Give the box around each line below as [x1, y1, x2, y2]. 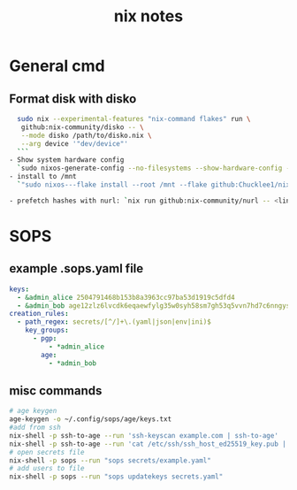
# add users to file [9, 464, 86, 473]
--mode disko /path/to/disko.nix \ [20, 131, 152, 140]
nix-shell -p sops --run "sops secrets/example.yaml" [9, 456, 212, 465]
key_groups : [25, 325, 69, 335]
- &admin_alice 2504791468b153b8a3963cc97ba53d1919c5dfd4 [17, 293, 236, 302]
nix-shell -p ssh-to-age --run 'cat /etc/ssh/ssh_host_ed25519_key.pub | [9, 440, 287, 448]
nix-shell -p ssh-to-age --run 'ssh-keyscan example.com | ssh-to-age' [9, 431, 278, 440]
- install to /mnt [9, 172, 77, 181]
